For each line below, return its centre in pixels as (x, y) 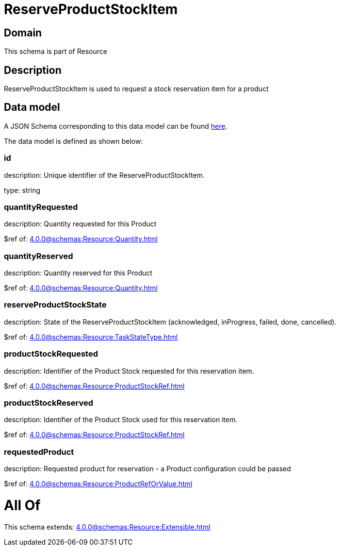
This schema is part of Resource (56, 52)
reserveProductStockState (55, 305)
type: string (22, 190)
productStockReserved (49, 403)
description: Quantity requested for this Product (80, 224)
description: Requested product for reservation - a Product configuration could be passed (147, 469)
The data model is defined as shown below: (73, 141)
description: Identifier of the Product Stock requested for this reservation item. (129, 371)
